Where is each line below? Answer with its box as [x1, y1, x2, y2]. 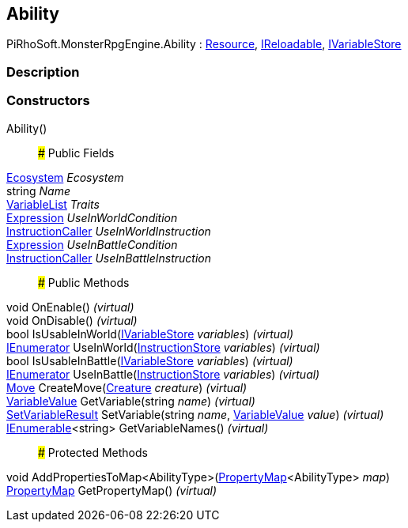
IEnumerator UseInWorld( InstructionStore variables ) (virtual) [6, 340, 320, 354]
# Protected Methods [38, 445, 148, 459]
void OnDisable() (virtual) [6, 313, 138, 327]
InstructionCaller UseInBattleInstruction [6, 251, 211, 265]
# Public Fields [38, 145, 115, 160]
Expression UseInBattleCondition [6, 237, 178, 251]
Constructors [6, 92, 90, 109]
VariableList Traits [6, 197, 100, 211]
